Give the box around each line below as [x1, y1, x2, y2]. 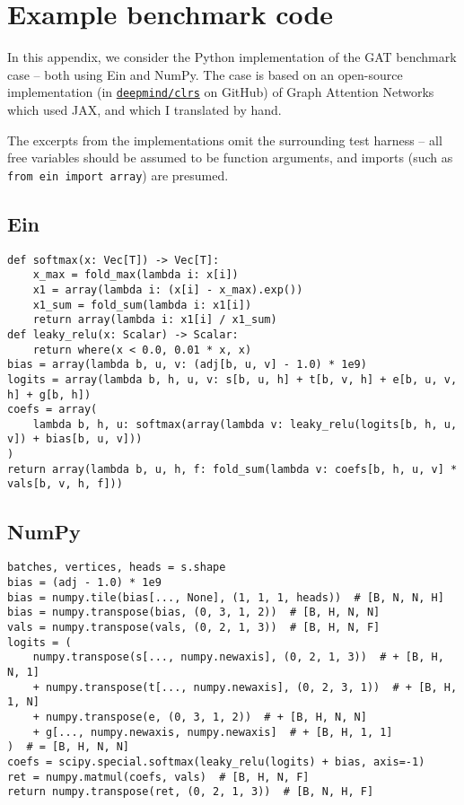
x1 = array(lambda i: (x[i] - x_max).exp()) [32, 283, 303, 296]
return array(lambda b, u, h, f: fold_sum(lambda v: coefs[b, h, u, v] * [7, 462, 458, 476]
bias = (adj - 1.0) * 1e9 [7, 575, 162, 589]
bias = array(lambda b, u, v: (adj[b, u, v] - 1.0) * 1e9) [7, 358, 367, 372]
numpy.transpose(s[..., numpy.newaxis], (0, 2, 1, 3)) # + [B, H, [32, 651, 444, 664]
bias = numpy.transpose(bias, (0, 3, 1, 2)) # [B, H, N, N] [7, 606, 381, 619]
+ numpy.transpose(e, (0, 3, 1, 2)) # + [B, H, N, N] [32, 710, 367, 723]
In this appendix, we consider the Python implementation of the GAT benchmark [7, 48, 457, 66]
